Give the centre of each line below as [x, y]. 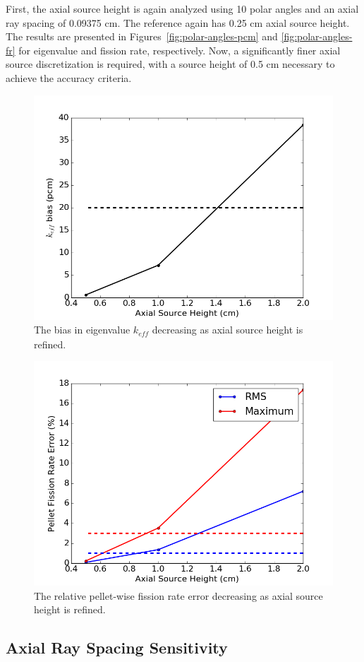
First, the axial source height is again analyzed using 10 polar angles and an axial [182, 8]
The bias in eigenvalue [82, 330]
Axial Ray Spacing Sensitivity [117, 648]
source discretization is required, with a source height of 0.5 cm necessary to [170, 64]
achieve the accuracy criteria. [69, 77]
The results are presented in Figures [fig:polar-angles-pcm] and [142, 36]
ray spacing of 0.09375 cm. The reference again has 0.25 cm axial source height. [178, 22]
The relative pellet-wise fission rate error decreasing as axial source [178, 595]
